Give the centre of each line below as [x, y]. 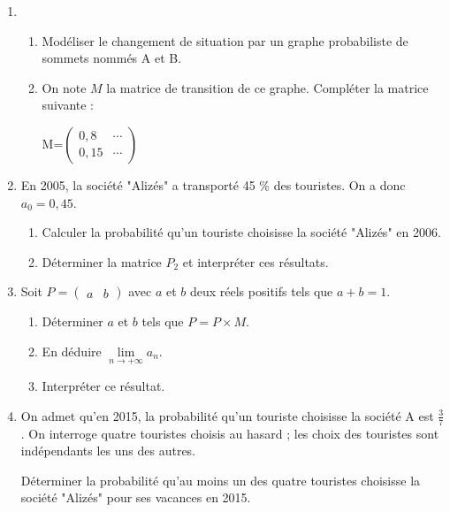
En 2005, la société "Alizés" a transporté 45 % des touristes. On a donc [213, 184]
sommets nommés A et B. [112, 58]
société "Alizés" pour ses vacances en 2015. [136, 497]
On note [64, 87]
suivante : [68, 105]
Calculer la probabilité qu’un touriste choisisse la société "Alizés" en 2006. [241, 232]
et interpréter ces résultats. [256, 261]
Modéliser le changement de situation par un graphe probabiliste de [225, 40]
